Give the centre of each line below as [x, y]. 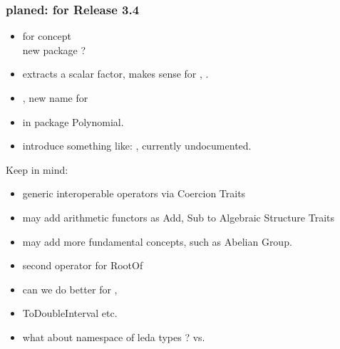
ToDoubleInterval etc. [70, 313]
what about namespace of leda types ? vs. [114, 337]
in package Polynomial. [73, 121]
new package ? [54, 50]
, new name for [55, 98]
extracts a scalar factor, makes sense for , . [115, 74]
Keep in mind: [37, 169]
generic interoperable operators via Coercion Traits [134, 193]
